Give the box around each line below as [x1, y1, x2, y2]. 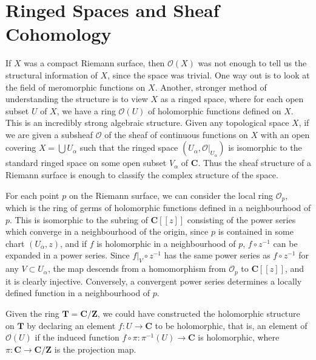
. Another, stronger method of [155, 80, 267, 93]
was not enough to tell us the [198, 57, 307, 69]
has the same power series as [164, 249, 271, 261]
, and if [60, 237, 87, 249]
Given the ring [5, 306, 59, 319]
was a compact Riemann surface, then [24, 57, 165, 69]
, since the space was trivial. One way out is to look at [107, 68, 310, 81]
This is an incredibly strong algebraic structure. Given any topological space [5, 116, 289, 129]
